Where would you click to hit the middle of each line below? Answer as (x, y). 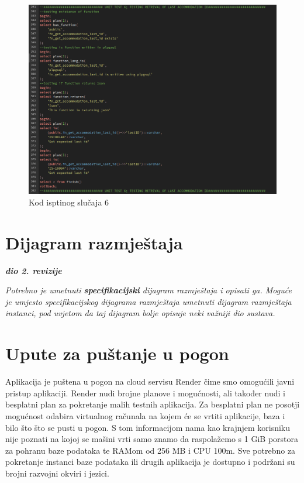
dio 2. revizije (34, 270)
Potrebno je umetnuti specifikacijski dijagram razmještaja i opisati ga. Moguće (148, 290)
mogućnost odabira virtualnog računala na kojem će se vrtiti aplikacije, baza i (145, 415)
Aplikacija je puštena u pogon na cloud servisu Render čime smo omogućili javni (150, 381)
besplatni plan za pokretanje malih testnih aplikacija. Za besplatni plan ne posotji (153, 404)
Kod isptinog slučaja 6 (69, 202)
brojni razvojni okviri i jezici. (57, 473)
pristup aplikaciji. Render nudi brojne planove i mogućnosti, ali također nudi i (145, 393)
